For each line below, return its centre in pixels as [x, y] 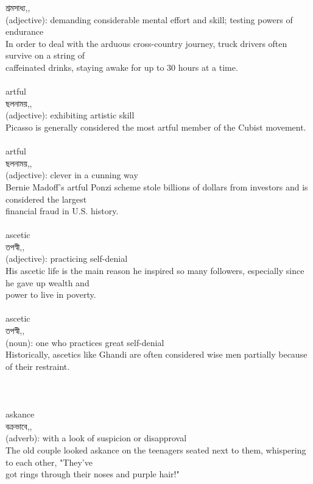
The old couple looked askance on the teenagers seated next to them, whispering [156, 450]
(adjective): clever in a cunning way [72, 175]
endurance [25, 31]
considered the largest [46, 199]
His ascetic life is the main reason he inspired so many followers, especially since [155, 271]
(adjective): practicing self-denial [67, 258]
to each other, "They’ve [49, 462]
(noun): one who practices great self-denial [85, 342]
